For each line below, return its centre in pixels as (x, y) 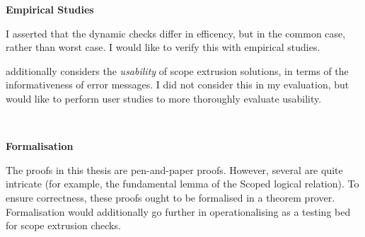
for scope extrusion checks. (63, 225)
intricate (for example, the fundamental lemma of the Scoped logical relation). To (182, 184)
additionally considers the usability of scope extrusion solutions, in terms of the (177, 70)
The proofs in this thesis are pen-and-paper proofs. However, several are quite (174, 169)
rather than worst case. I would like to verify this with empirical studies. (163, 47)
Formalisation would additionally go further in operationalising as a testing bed (178, 211)
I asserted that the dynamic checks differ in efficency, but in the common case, (176, 33)
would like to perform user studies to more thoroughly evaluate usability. (164, 98)
